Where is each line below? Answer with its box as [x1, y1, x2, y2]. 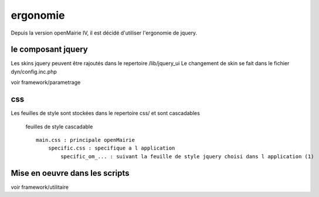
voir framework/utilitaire [11, 184, 69, 191]
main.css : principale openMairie [36, 137, 135, 143]
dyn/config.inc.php [11, 68, 57, 75]
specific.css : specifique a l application [47, 145, 175, 152]
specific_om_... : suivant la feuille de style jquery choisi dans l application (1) [60, 153, 314, 159]
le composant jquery [11, 45, 88, 55]
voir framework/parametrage [11, 79, 81, 86]
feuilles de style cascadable [25, 123, 93, 130]
